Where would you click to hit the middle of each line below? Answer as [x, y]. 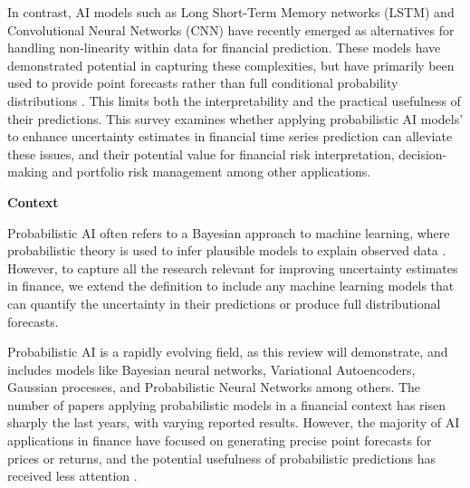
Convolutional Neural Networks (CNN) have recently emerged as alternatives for [231, 29]
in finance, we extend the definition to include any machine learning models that [231, 286]
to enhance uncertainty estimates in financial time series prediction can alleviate [230, 136]
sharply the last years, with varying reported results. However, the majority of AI [234, 422]
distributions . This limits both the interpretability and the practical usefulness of [234, 100]
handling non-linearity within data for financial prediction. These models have [224, 48]
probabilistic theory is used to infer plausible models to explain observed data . [227, 250]
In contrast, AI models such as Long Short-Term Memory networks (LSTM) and [231, 12]
